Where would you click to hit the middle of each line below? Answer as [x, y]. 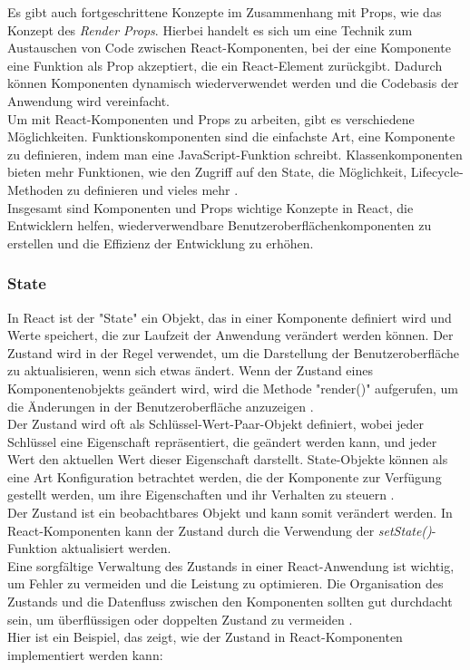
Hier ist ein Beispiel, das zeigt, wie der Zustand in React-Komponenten [205, 637]
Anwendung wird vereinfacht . [89, 100]
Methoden [35, 189]
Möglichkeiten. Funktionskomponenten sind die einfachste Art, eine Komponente [231, 136]
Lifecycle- [437, 172]
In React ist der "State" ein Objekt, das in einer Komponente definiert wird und [230, 317]
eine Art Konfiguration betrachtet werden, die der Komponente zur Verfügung [225, 476]
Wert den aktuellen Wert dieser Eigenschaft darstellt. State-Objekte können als [228, 459]
